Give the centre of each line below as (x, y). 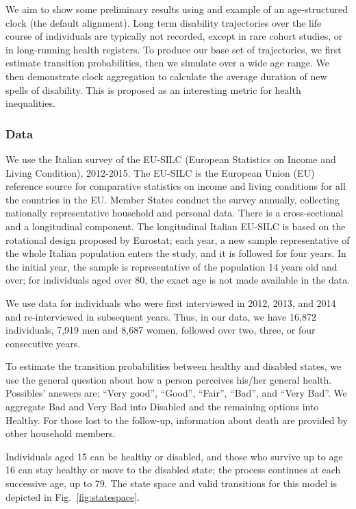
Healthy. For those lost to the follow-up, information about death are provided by (177, 420)
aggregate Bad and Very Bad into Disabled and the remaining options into (162, 407)
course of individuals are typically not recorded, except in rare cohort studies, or (174, 36)
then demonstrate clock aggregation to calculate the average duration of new (166, 76)
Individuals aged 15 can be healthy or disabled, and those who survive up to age (174, 456)
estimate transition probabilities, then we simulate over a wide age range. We (167, 63)
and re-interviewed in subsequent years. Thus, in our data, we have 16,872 (161, 316)
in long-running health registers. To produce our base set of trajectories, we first (174, 49)
